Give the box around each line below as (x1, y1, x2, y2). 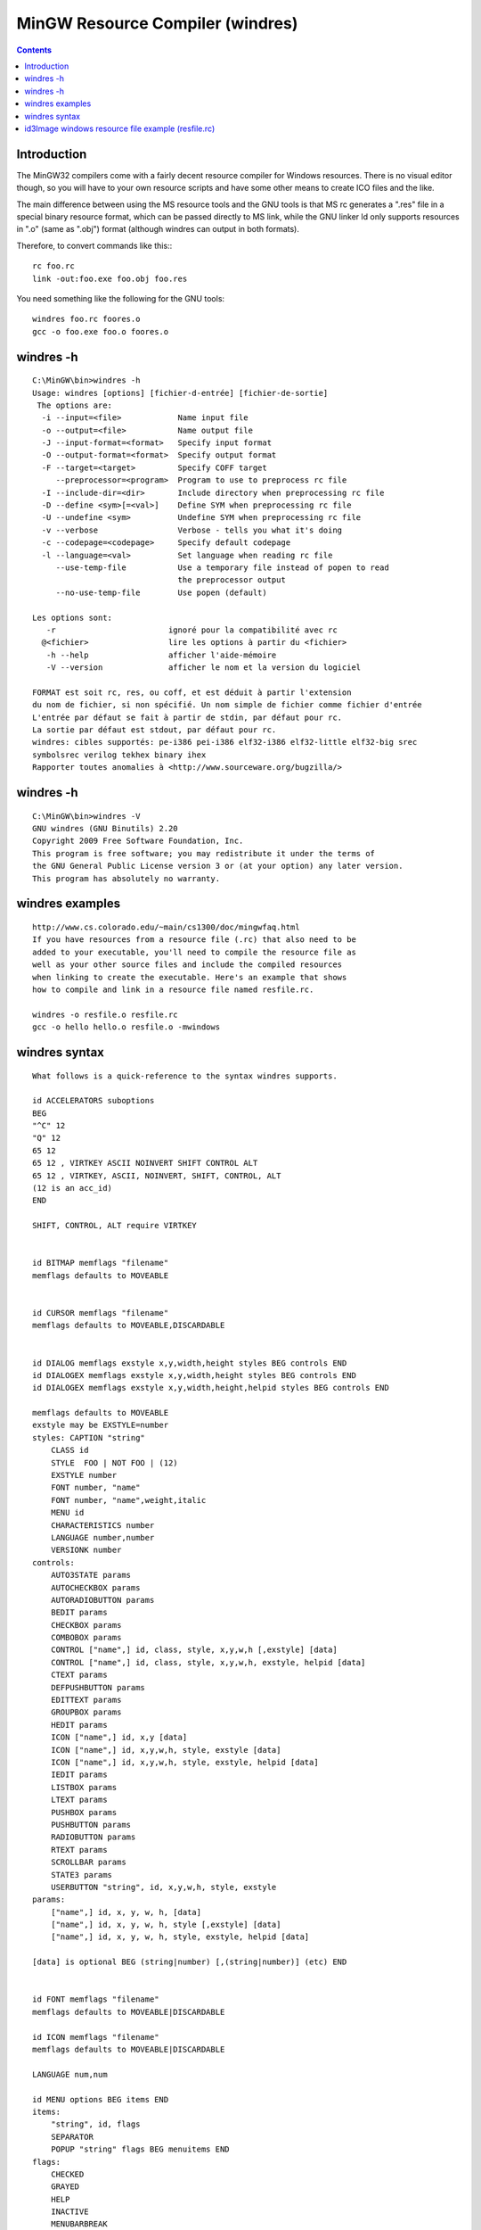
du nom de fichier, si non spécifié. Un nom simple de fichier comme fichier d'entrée (32, 700, 422, 710)
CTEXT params (50, 1670, 108, 1681)
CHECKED (50, 2168, 85, 2179)
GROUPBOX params (50, 1707, 122, 1717)
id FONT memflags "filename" (32, 1995, 159, 2004)
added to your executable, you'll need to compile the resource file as (32, 946, 356, 957)
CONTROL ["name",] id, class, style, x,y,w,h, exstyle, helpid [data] (50, 1657, 366, 1667)
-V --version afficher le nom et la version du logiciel (45, 663, 362, 673)
